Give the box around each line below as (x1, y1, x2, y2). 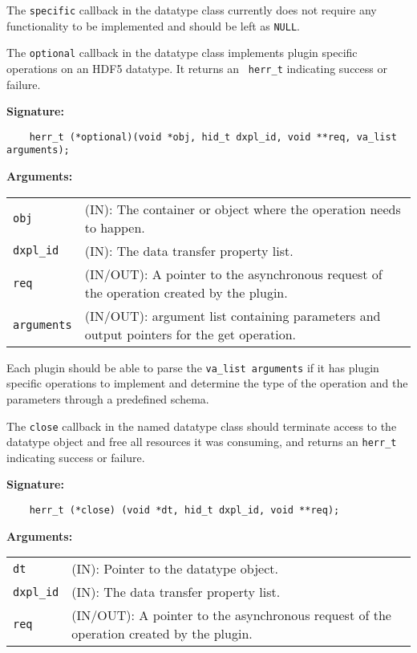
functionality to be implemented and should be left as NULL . (6, 17, 300, 34)
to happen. (84, 217, 145, 237)
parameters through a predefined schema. (6, 390, 209, 407)
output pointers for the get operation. (84, 324, 297, 343)
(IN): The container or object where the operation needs (84, 199, 401, 218)
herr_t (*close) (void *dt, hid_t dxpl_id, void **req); (29, 505, 340, 517)
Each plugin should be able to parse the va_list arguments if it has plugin (6, 359, 379, 375)
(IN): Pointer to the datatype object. (71, 559, 278, 578)
